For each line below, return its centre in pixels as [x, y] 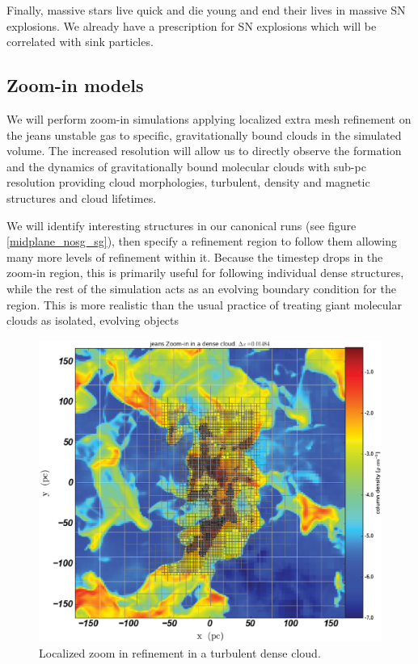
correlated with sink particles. [80, 42]
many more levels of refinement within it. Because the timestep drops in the [195, 256]
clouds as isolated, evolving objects [93, 320]
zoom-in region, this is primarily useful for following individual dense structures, [205, 273]
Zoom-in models [75, 85]
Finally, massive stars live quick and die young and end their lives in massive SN [206, 10]
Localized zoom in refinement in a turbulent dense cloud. [180, 653]
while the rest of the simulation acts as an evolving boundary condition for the [201, 288]
